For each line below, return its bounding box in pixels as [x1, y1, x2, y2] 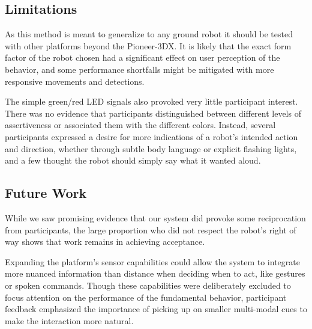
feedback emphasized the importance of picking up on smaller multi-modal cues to [5, 303, 307, 315]
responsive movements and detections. [5, 75, 145, 87]
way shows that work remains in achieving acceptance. [5, 235, 205, 248]
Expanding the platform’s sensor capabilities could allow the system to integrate [5, 255, 300, 268]
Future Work [5, 183, 87, 202]
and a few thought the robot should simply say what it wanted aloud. [5, 154, 261, 167]
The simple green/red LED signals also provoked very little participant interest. [5, 95, 298, 108]
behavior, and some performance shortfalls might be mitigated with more [5, 63, 274, 75]
